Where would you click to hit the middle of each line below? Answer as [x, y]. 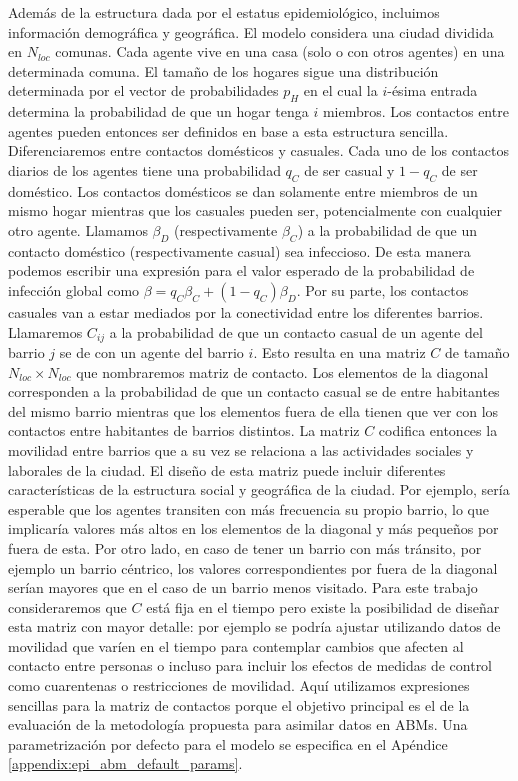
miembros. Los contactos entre [415, 111]
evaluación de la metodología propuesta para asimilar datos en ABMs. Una [238, 724]
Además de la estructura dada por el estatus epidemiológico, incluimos [224, 12]
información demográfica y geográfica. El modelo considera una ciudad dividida [251, 31]
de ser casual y [349, 169]
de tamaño [477, 351]
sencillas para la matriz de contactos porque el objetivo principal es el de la [239, 704]
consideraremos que [67, 606]
